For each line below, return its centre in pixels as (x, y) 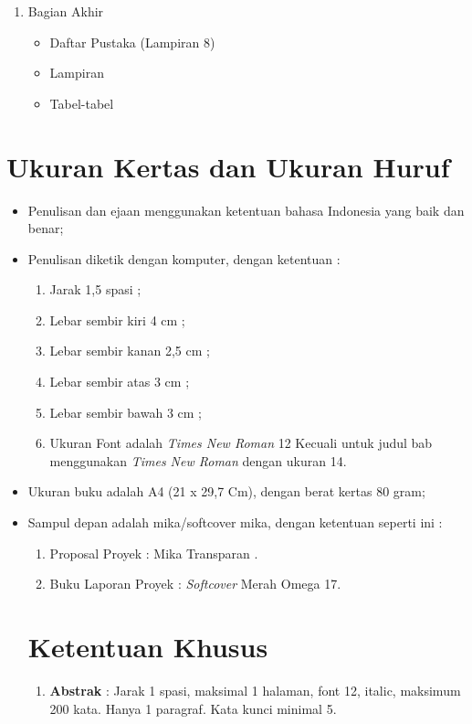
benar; (46, 228)
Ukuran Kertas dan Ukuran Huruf (228, 166)
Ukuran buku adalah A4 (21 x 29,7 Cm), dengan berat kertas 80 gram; (226, 491)
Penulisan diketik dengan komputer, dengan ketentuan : (184, 258)
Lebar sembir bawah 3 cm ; (126, 412)
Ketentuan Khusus (148, 646)
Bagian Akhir (66, 11)
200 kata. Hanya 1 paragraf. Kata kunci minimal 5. (193, 708)
